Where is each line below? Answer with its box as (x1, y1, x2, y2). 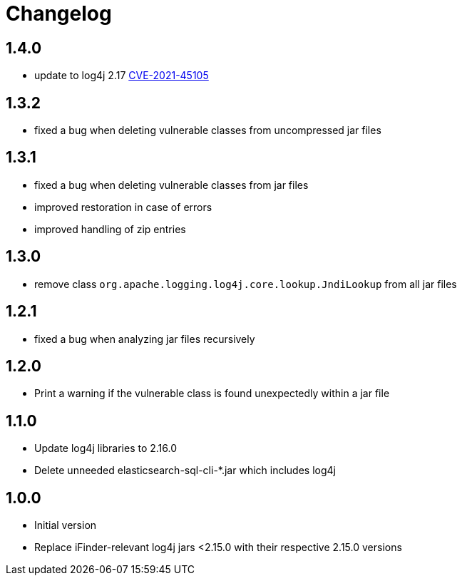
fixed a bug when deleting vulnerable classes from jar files (34, 178, 309, 191)
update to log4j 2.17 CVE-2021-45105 (34, 69, 209, 82)
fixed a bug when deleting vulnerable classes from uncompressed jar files (34, 124, 381, 137)
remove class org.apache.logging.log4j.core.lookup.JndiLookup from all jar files (34, 277, 457, 290)
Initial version (34, 519, 97, 532)
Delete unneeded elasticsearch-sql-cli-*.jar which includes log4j (34, 464, 336, 477)
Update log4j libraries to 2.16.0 (34, 442, 178, 455)
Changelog (6, 1, 112, 26)
